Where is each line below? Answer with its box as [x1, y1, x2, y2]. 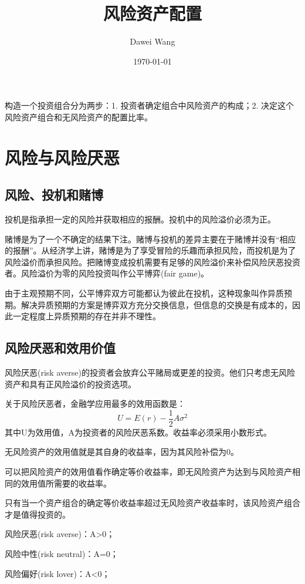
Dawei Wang [130, 35, 175, 48]
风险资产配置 [103, 1, 202, 25]
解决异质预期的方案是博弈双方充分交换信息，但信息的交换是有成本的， [21, 298, 292, 310]
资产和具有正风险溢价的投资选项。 [5, 377, 136, 390]
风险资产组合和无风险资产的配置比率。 [5, 110, 152, 123]
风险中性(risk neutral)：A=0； [5, 548, 118, 560]
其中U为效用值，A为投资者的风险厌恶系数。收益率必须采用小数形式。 [5, 426, 272, 438]
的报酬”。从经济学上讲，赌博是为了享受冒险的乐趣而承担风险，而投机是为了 [5, 244, 296, 256]
